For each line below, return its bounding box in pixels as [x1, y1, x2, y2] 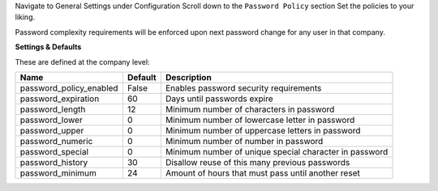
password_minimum [19, 167, 97, 178]
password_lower [19, 114, 83, 125]
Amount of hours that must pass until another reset [165, 167, 360, 178]
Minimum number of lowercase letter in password [165, 114, 355, 125]
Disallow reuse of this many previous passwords [165, 156, 350, 168]
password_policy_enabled [19, 82, 118, 93]
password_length [19, 104, 86, 115]
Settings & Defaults [15, 42, 82, 52]
